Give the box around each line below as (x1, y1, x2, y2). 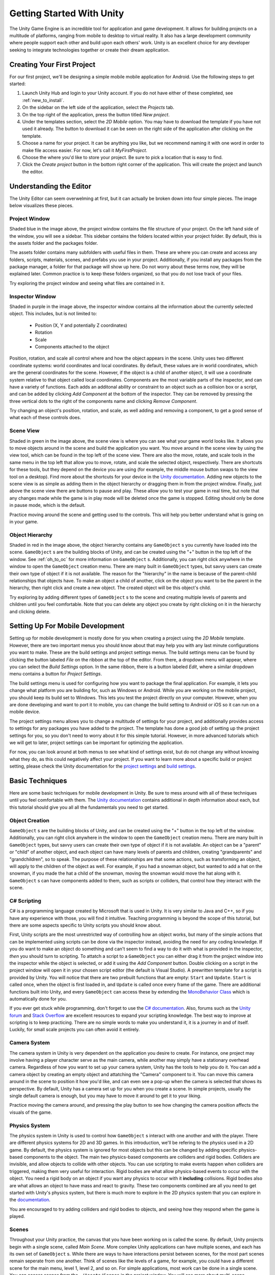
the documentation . (9, 1196, 51, 1203)
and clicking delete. (9, 608, 51, 615)
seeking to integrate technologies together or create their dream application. (9, 46, 170, 53)
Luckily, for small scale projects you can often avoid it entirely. (9, 1027, 140, 1033)
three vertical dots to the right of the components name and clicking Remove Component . (9, 398, 198, 404)
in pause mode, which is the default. (9, 502, 86, 508)
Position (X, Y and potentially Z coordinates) (35, 322, 127, 328)
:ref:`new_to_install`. (22, 97, 65, 103)
